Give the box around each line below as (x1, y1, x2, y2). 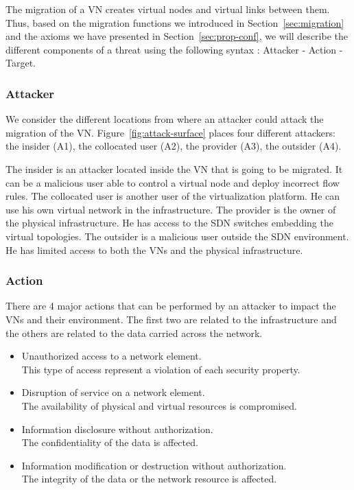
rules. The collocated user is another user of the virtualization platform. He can (5, 189, 340, 203)
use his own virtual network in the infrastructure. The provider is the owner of (5, 202, 336, 216)
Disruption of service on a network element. (21, 385, 205, 399)
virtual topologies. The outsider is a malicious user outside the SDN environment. (5, 229, 349, 243)
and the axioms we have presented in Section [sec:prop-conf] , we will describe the (5, 29, 348, 43)
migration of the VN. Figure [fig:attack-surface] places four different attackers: (5, 125, 335, 139)
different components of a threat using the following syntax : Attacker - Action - (5, 42, 343, 56)
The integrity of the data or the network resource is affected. (21, 471, 277, 486)
